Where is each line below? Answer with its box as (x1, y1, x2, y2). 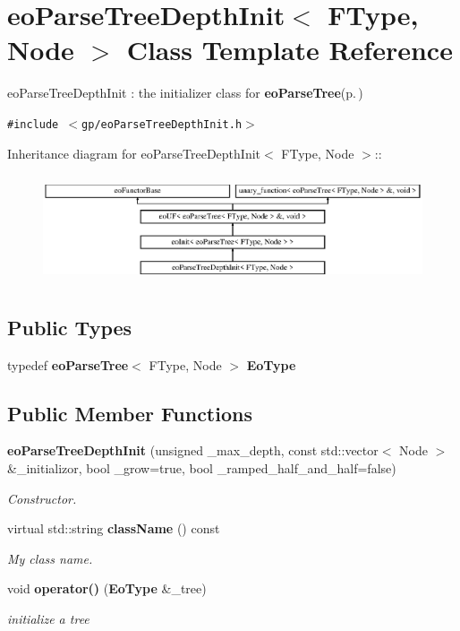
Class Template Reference (126, 31, 453, 68)
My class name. (7, 549, 93, 567)
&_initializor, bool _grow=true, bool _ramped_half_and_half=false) (7, 458, 396, 477)
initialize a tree (7, 609, 89, 627)
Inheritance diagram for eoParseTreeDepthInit (7, 143, 261, 162)
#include (7, 117, 59, 131)
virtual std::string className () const (7, 519, 220, 538)
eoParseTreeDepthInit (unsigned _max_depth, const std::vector (7, 441, 379, 460)
